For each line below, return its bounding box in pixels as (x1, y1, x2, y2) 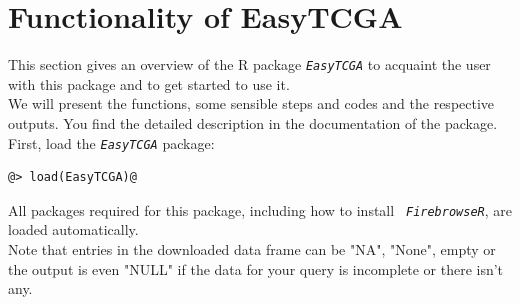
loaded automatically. (8, 219, 139, 240)
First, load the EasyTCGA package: (8, 132, 215, 153)
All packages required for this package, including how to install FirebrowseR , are (8, 199, 512, 220)
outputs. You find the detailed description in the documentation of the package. (8, 112, 498, 133)
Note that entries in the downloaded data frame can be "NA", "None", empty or (8, 239, 496, 260)
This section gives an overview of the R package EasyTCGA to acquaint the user (8, 54, 491, 75)
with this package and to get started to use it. (8, 73, 290, 94)
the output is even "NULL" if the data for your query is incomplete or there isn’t (8, 258, 504, 279)
